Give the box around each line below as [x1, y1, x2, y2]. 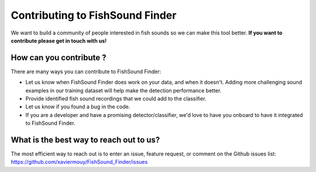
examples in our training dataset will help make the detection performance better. [25, 87, 222, 94]
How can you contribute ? [11, 53, 107, 63]
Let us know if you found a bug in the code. [25, 103, 130, 111]
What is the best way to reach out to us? [11, 135, 160, 145]
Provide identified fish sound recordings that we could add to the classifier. [25, 95, 207, 102]
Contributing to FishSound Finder [11, 9, 177, 22]
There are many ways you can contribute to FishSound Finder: [11, 68, 162, 75]
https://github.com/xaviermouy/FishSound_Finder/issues [11, 159, 148, 166]
